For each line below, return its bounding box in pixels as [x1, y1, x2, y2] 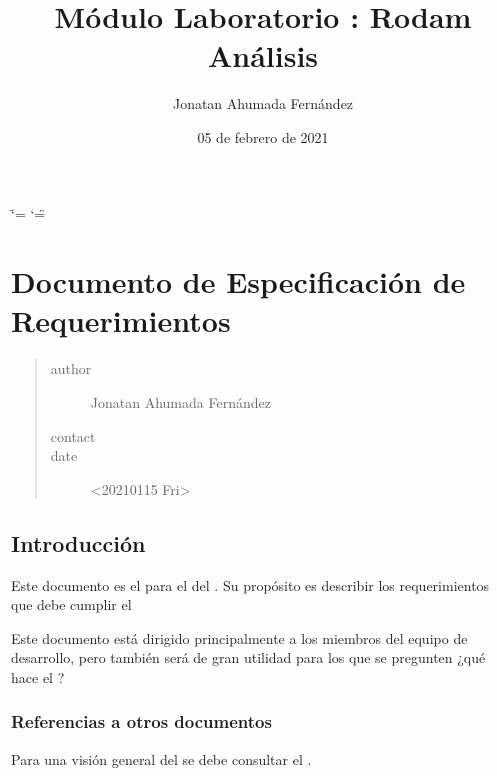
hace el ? [11, 666, 65, 687]
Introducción [11, 527, 146, 558]
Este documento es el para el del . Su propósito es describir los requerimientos [11, 574, 490, 595]
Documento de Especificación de [11, 261, 466, 302]
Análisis [207, 35, 319, 76]
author [50, 358, 92, 379]
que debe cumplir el [11, 594, 132, 615]
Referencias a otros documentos [11, 709, 272, 734]
